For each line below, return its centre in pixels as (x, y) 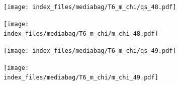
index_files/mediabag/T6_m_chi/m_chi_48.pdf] (81, 34)
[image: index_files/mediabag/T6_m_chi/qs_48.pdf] (90, 7)
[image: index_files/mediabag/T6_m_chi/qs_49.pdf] (90, 51)
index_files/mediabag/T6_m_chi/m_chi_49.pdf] (81, 78)
